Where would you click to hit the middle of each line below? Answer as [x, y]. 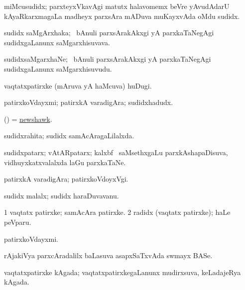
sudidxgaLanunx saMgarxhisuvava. [57, 42]
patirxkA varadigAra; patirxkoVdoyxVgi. [66, 179]
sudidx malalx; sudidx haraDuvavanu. [61, 195]
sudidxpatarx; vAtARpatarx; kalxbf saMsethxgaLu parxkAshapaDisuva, [116, 152]
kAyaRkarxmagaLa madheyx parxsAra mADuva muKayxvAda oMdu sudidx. [122, 16]
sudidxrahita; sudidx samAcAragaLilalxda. [69, 136]
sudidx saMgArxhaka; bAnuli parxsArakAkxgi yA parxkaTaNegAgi [109, 33]
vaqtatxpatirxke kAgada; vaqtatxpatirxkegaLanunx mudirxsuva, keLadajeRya [122, 272]
